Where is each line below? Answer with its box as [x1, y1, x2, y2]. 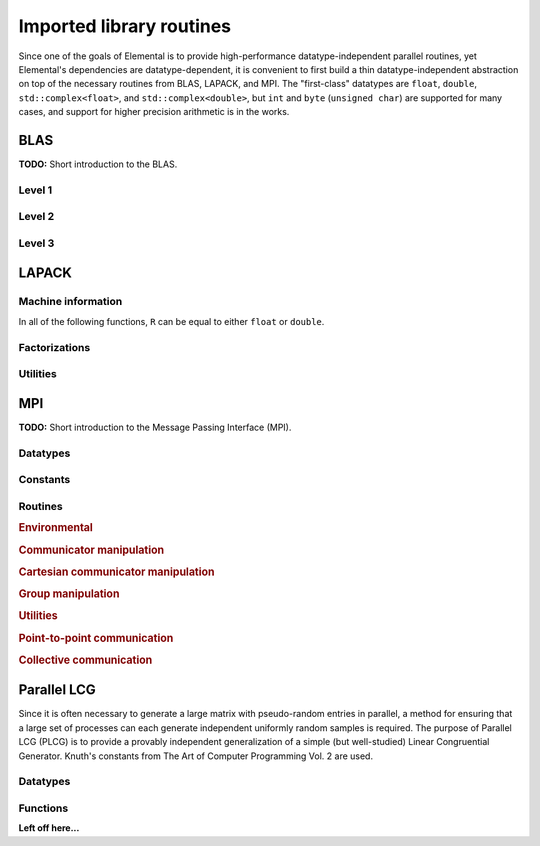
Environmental [18, 521, 94, 535]
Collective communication [18, 653, 153, 667]
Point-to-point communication [18, 631, 174, 645]
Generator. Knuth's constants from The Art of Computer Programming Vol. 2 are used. [18, 750, 374, 762]
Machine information [18, 295, 123, 309]
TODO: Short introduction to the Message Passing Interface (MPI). [18, 421, 292, 433]
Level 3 [18, 236, 55, 250]
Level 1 [18, 183, 53, 197]
